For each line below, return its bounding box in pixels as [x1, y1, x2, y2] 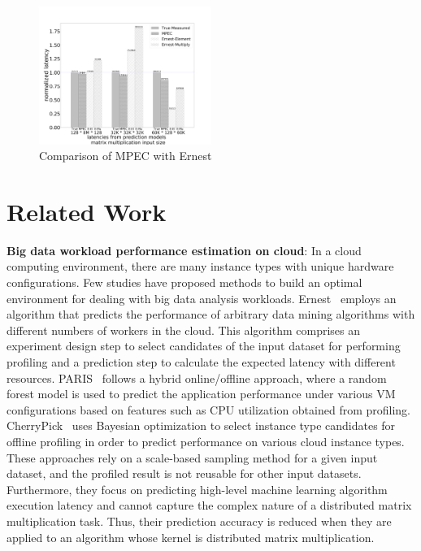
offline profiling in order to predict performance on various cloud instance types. [7, 432, 405, 449]
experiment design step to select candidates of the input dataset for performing [7, 337, 401, 354]
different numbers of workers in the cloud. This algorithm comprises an [7, 321, 360, 338]
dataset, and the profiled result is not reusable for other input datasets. [7, 465, 362, 482]
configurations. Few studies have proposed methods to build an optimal [7, 274, 362, 291]
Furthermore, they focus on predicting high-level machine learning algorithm [7, 480, 388, 497]
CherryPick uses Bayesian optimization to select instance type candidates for [7, 417, 396, 434]
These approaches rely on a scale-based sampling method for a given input [7, 449, 378, 466]
